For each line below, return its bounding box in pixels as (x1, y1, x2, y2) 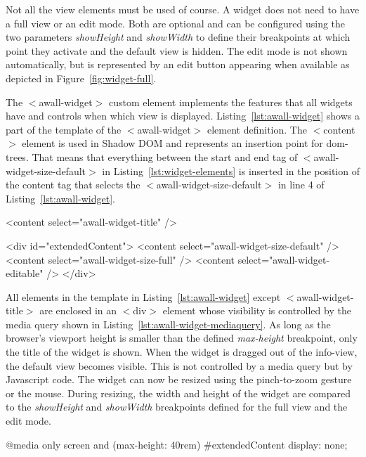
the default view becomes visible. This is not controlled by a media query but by (6, 358, 353, 373)
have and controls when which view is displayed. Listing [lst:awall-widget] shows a (6, 108, 360, 123)
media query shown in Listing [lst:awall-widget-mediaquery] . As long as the (6, 316, 331, 331)
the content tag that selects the (6, 177, 140, 192)
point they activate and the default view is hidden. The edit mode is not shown (6, 43, 348, 58)
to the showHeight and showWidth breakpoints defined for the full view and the (6, 399, 348, 414)
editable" (6, 266, 44, 281)
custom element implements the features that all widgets (108, 94, 353, 109)
